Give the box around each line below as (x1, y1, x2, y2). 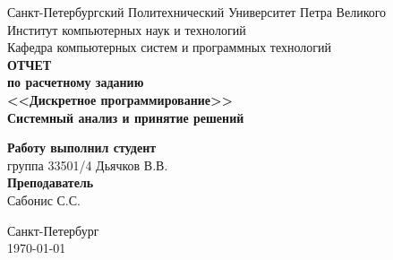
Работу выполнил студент (7, 138, 157, 157)
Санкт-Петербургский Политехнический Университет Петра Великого (7, 3, 387, 21)
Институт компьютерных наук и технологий (7, 20, 246, 39)
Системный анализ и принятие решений (7, 108, 244, 126)
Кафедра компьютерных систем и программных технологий (7, 38, 332, 56)
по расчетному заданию (7, 73, 144, 91)
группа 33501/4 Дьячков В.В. (7, 155, 168, 174)
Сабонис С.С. (7, 190, 81, 209)
